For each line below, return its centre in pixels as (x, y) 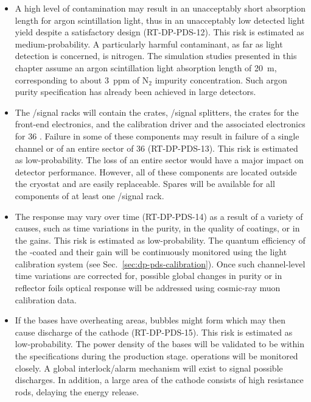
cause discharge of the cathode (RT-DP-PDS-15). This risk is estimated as (154, 332)
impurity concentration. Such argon (221, 79)
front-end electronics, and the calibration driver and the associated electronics (160, 124)
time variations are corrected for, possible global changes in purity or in (149, 276)
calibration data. (46, 299)
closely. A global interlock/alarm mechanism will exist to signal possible (149, 368)
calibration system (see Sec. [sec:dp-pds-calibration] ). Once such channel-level (160, 263)
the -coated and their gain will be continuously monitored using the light (151, 252)
